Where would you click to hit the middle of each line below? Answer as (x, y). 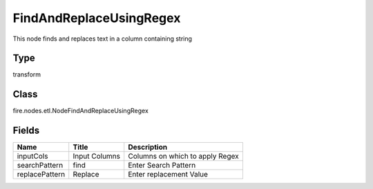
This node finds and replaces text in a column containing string (103, 39)
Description (148, 147)
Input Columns (97, 157)
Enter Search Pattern (162, 166)
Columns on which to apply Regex (183, 157)
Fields (26, 131)
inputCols (32, 157)
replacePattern (41, 175)
